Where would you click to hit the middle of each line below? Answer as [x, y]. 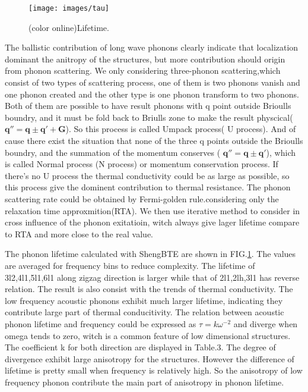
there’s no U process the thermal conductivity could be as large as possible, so [147, 175]
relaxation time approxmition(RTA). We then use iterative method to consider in [153, 210]
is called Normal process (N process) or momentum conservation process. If [142, 164]
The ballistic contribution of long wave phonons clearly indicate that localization [152, 47]
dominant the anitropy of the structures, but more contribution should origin [145, 59]
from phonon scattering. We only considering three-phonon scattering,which [143, 70]
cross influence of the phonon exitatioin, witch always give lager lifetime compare [152, 222]
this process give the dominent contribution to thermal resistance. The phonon [148, 187]
